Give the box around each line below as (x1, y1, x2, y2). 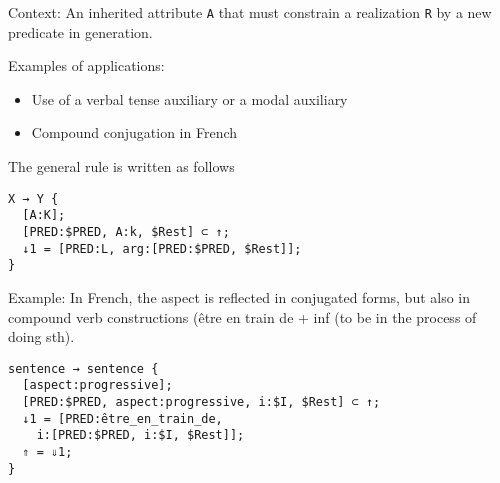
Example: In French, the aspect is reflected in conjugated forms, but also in (8, 286, 471, 307)
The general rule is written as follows (8, 156, 235, 177)
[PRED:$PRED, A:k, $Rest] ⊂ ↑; (22, 224, 230, 239)
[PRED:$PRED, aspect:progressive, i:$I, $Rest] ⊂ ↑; (22, 395, 381, 409)
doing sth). (8, 326, 75, 347)
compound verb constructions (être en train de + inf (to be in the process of (8, 306, 477, 327)
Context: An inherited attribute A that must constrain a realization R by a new (8, 2, 492, 22)
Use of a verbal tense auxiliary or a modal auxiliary (31, 88, 348, 109)
